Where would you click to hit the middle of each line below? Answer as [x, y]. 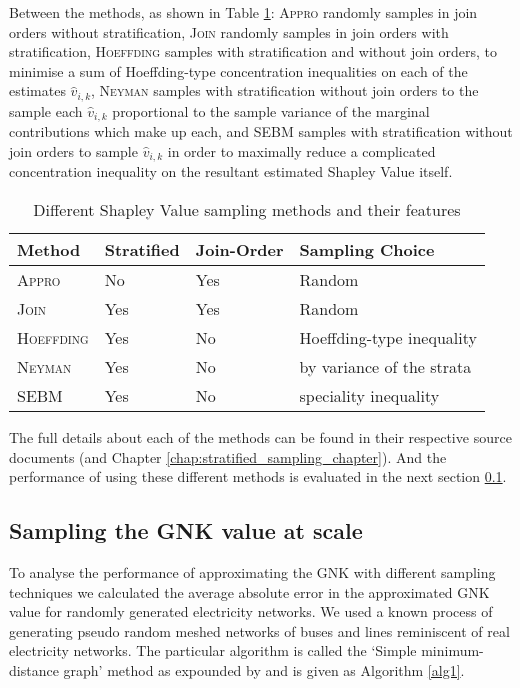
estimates [37, 90]
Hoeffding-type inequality [388, 337]
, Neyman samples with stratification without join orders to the [285, 90]
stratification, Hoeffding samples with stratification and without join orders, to [253, 51]
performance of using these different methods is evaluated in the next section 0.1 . [258, 476]
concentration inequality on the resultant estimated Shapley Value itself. [231, 171]
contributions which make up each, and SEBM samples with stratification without [261, 131]
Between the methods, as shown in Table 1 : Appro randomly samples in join [243, 12]
